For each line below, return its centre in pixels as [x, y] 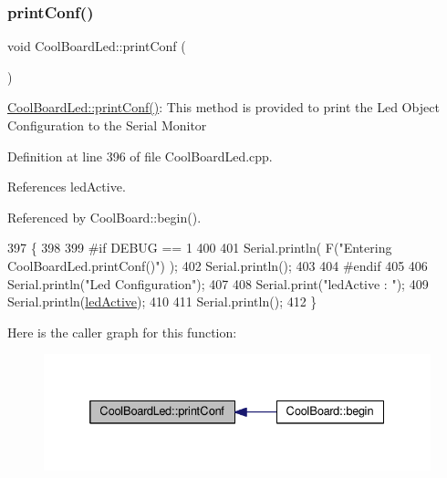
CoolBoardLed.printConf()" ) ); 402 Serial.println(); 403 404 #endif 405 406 [218, 265]
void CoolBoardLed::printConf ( [97, 46]
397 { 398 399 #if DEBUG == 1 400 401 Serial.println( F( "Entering [200, 248]
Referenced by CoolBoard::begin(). [104, 217]
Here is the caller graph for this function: [122, 332]
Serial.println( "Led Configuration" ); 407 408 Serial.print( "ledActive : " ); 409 [218, 283]
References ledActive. [67, 187]
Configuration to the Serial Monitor [107, 125]
